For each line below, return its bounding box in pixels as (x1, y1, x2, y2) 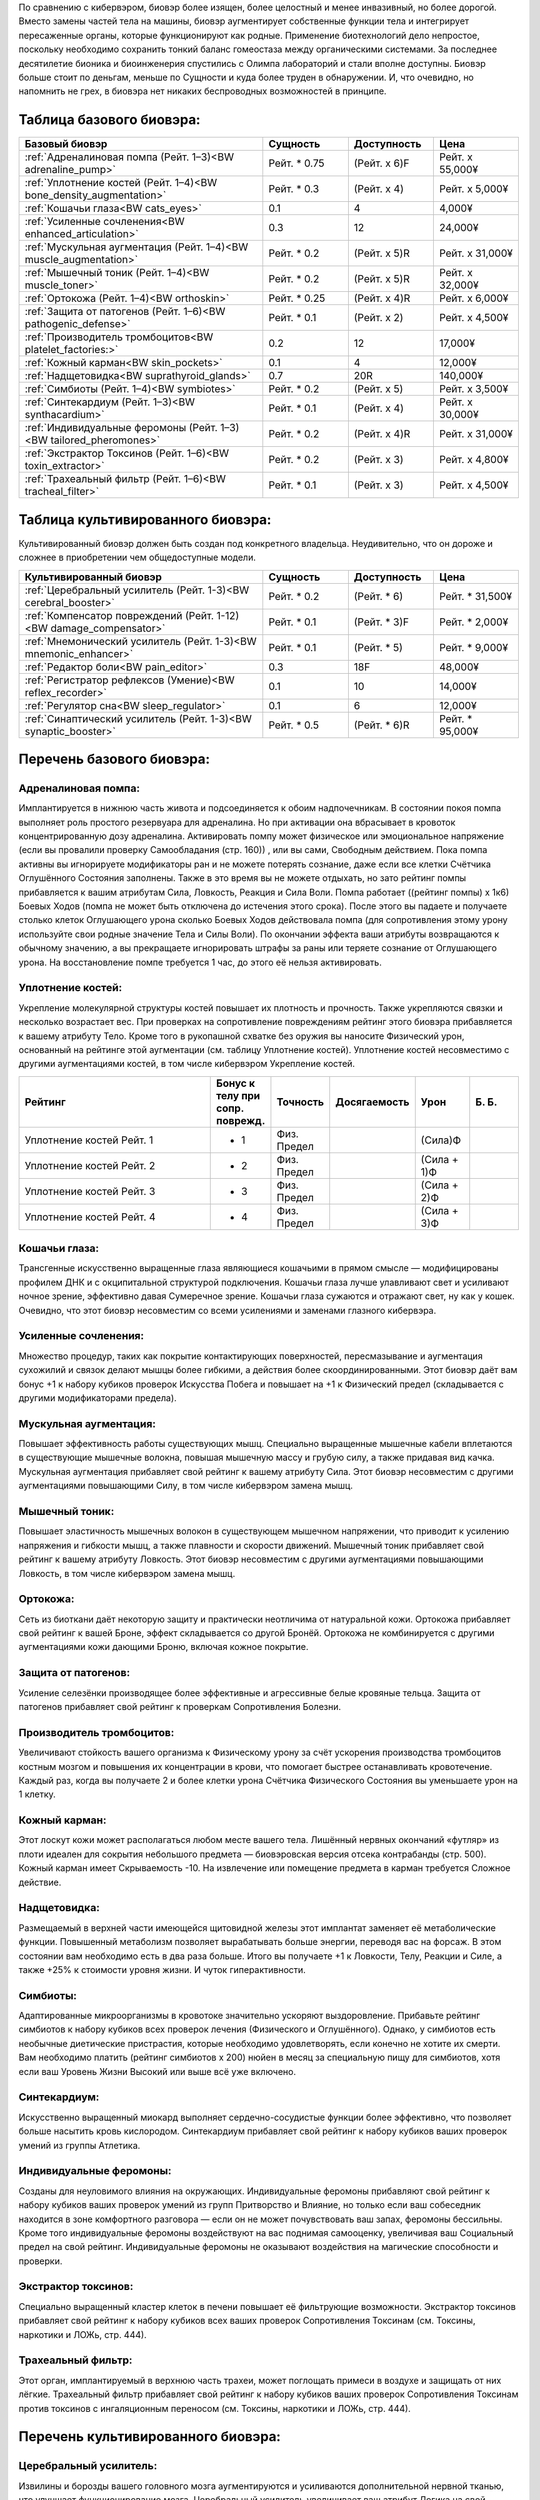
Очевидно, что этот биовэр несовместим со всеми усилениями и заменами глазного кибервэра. (18, 1304, 437, 1316)
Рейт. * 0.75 (268, 156, 325, 170)
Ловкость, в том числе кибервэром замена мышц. (18, 1567, 236, 1579)
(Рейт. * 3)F (353, 615, 410, 629)
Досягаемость (335, 1095, 410, 1109)
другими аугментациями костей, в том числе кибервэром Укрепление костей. (18, 1058, 355, 1070)
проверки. (18, 2255, 63, 2267)
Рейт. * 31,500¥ (438, 589, 513, 603)
